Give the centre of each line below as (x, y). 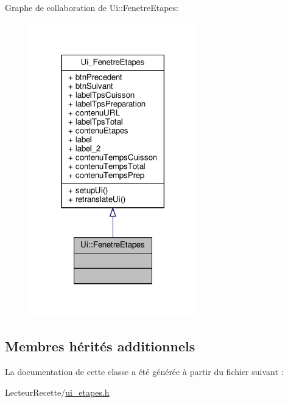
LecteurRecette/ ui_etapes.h (57, 392)
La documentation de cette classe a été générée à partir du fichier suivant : (144, 372)
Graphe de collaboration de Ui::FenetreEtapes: (92, 7)
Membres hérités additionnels (100, 346)
